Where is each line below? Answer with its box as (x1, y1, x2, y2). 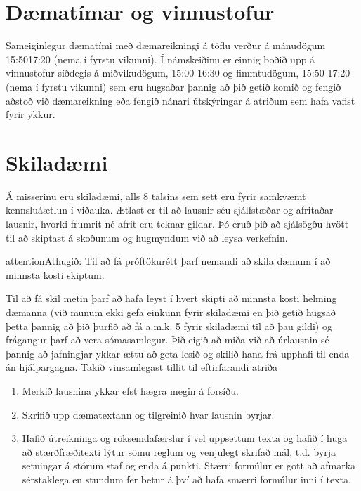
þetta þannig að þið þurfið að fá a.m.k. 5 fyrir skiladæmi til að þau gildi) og (6, 318, 332, 333)
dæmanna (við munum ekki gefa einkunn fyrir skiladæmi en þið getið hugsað (6, 304, 336, 319)
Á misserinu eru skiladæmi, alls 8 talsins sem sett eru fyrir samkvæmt (6, 188, 306, 203)
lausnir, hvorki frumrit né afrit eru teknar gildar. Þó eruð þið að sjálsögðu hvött (6, 216, 349, 230)
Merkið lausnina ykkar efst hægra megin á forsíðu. (22, 383, 239, 398)
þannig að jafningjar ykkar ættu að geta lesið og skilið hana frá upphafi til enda (6, 346, 350, 360)
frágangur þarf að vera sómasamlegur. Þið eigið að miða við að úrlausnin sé (6, 332, 329, 347)
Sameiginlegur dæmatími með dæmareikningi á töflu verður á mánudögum (6, 38, 326, 53)
